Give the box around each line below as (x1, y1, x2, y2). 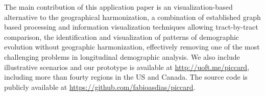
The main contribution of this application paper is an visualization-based (4, 2, 233, 12)
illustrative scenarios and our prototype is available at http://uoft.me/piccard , (4, 61, 250, 72)
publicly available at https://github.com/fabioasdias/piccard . (4, 81, 196, 92)
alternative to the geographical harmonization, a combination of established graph (4, 11, 261, 22)
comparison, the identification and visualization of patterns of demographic (4, 31, 239, 42)
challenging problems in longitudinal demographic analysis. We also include (4, 51, 240, 62)
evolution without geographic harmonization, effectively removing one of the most (4, 41, 260, 52)
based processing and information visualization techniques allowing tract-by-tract (4, 21, 258, 32)
